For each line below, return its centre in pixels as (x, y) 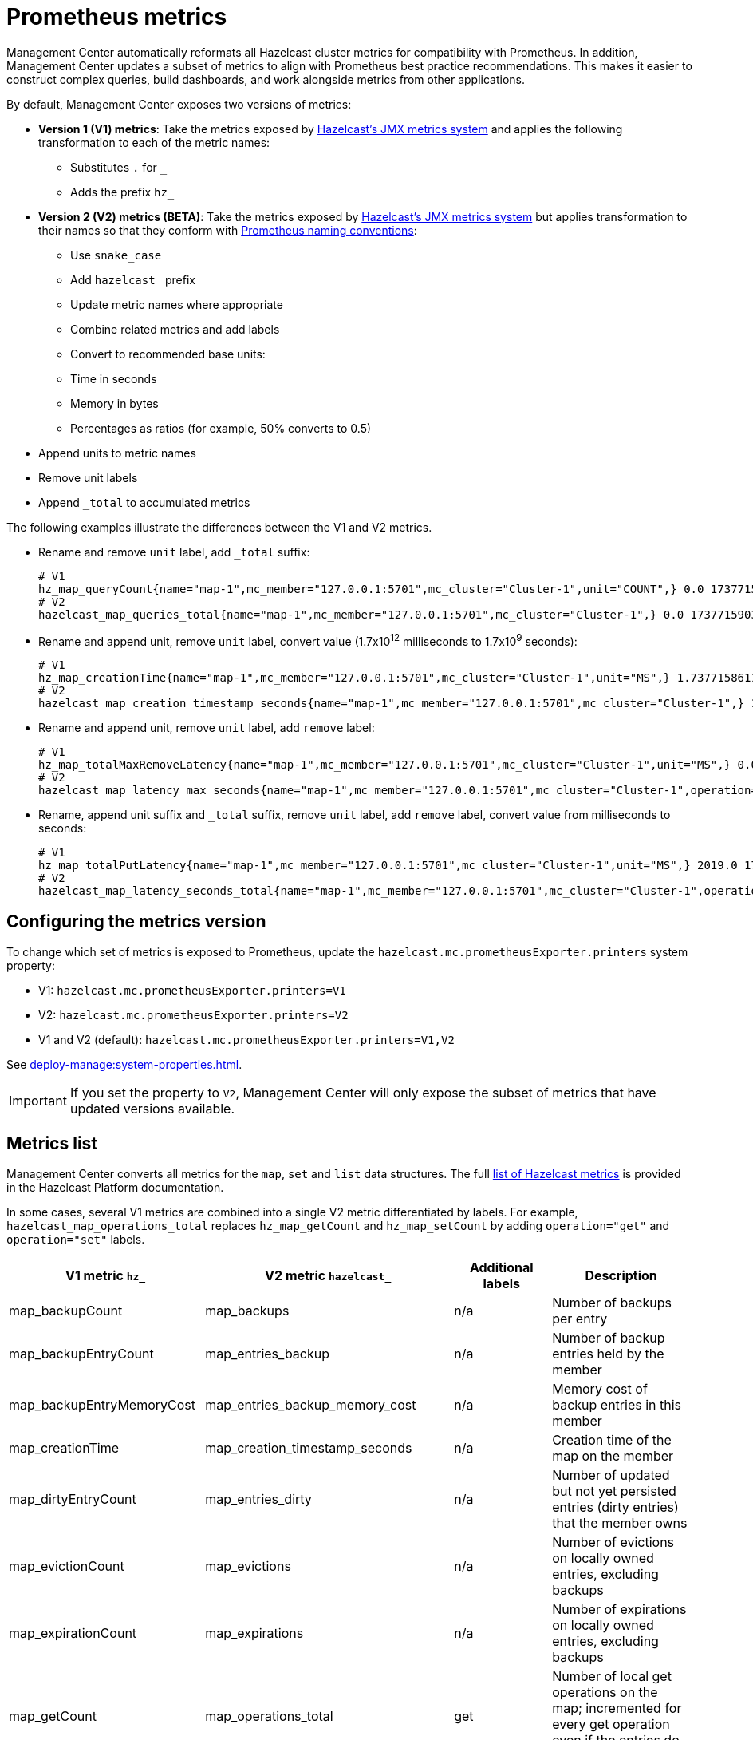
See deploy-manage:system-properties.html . (124, 1065)
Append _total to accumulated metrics (144, 502)
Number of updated (611, 1475)
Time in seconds (114, 378)
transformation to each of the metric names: (154, 142)
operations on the (605, 1693)
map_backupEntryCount (81, 1354)
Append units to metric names (117, 453)
